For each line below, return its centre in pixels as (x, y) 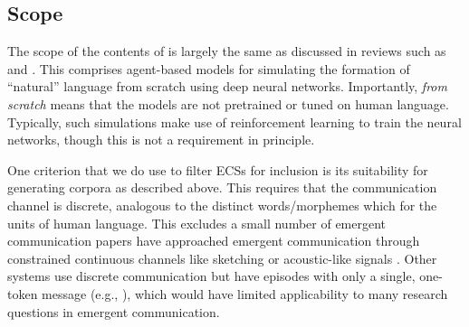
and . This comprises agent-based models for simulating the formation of (209, 68)
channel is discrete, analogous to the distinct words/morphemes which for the (222, 205)
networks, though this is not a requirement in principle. (161, 140)
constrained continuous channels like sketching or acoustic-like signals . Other (222, 258)
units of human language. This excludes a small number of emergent (197, 223)
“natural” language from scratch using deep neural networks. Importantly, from (227, 86)
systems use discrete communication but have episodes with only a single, (211, 276)
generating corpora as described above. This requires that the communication (222, 187)
